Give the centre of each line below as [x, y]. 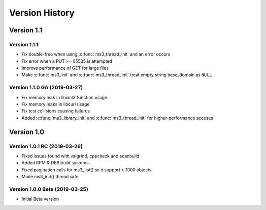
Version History [42, 13]
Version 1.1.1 [24, 44]
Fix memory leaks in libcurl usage [55, 104]
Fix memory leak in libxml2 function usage [64, 97]
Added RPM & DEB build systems [55, 163]
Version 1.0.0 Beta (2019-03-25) [49, 189]
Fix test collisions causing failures [56, 111]
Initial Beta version [40, 199]
